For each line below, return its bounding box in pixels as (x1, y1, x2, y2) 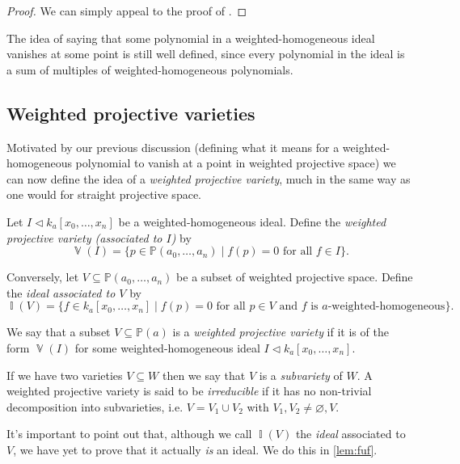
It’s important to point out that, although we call (6, 425, 252, 442)
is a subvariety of (259, 366, 343, 383)
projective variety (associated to (6, 229, 162, 246)
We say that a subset (6, 323, 111, 340)
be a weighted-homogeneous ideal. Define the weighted (118, 213, 386, 230)
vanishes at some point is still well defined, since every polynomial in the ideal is (6, 45, 405, 62)
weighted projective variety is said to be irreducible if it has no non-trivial (6, 382, 372, 399)
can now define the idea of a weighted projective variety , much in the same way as (6, 170, 411, 187)
